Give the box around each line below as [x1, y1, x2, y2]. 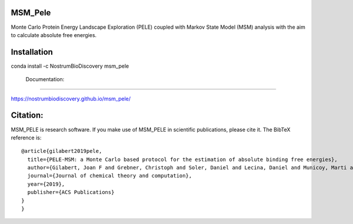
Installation [11, 47, 53, 57]
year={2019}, [27, 180, 65, 188]
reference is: [11, 134, 42, 141]
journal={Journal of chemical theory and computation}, [27, 172, 192, 179]
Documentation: [25, 76, 65, 83]
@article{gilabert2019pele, [21, 148, 102, 155]
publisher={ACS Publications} [27, 189, 115, 196]
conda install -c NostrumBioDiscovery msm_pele [11, 62, 129, 69]
